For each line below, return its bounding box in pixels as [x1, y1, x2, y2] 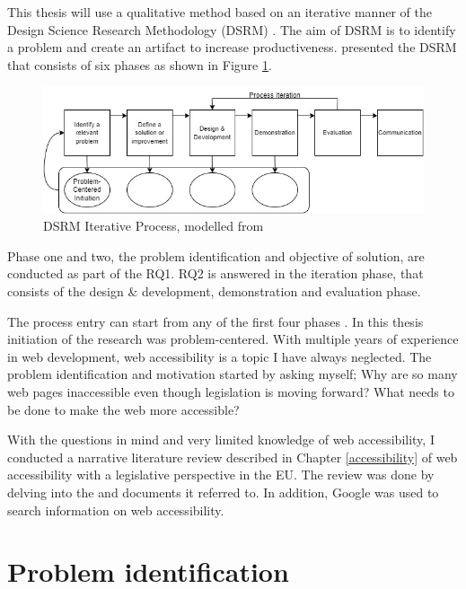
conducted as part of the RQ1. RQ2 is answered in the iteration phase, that [7, 264, 424, 283]
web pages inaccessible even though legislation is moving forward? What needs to [7, 382, 454, 401]
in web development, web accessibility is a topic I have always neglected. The [7, 347, 432, 365]
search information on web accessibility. [7, 500, 224, 519]
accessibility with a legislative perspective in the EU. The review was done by [7, 465, 435, 484]
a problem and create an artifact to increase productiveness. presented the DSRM [7, 38, 457, 57]
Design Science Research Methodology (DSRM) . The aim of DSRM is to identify [7, 20, 456, 39]
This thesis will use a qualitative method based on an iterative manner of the [7, 3, 432, 21]
